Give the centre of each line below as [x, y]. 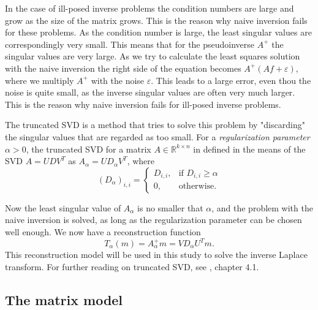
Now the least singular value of [63, 207]
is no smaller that [170, 207]
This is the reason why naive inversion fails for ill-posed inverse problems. [143, 104]
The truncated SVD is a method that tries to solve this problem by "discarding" [155, 125]
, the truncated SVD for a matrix [89, 149]
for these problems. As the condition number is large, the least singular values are [158, 32]
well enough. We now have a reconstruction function [103, 231]
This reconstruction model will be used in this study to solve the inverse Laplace [156, 254]
